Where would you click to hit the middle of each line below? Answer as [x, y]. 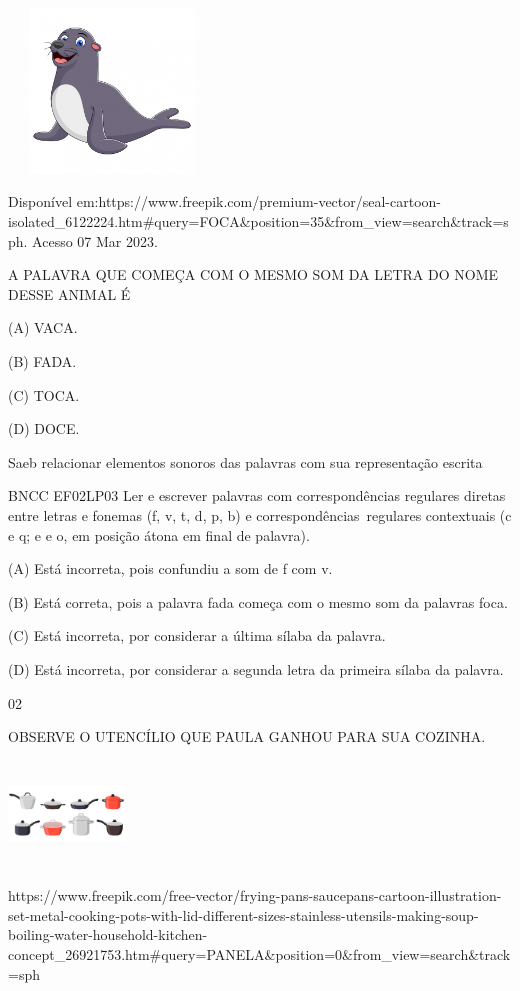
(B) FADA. [42, 361]
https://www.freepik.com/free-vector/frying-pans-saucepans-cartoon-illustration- [255, 895]
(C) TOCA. [44, 394]
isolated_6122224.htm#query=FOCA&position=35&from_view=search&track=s [258, 221]
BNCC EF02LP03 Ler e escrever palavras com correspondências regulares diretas [257, 495]
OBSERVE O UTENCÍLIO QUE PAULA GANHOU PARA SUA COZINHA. [247, 736]
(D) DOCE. [44, 428]
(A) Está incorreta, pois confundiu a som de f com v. [170, 568]
